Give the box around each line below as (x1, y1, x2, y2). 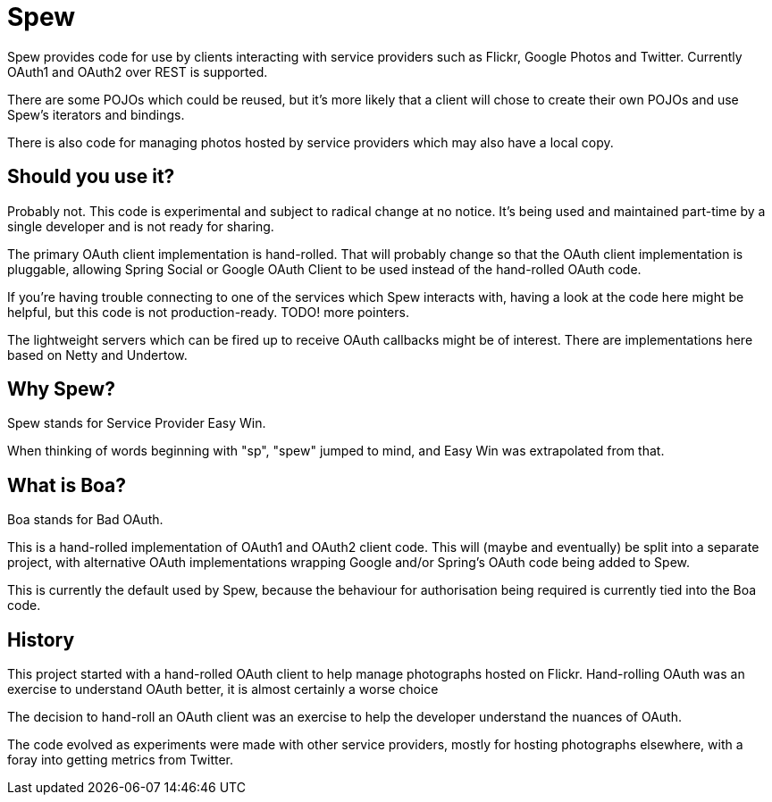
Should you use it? (7, 165, 175, 188)
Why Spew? (7, 378, 115, 401)
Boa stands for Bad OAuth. (7, 512, 164, 528)
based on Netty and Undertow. (7, 347, 188, 363)
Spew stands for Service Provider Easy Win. (7, 415, 266, 431)
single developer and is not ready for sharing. (7, 218, 274, 234)
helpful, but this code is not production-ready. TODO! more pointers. (7, 304, 409, 320)
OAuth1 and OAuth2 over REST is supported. (7, 63, 268, 79)
